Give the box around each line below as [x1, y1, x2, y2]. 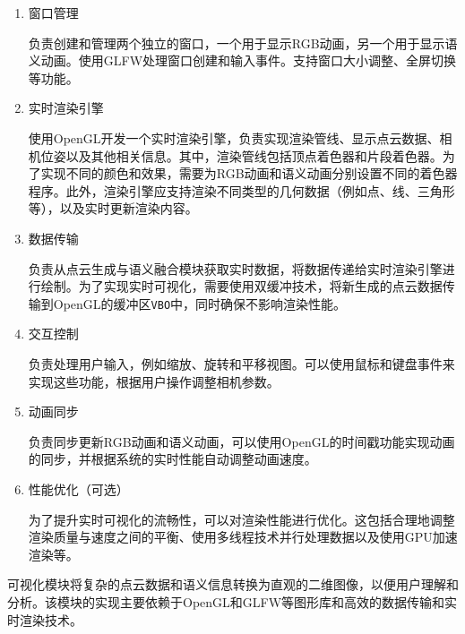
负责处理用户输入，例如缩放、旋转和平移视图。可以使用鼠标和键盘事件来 [28, 354, 455, 373]
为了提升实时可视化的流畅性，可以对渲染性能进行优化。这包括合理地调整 [28, 510, 455, 528]
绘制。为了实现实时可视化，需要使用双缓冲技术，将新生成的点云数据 [40, 277, 443, 296]
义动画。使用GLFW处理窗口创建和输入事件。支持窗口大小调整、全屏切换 [28, 51, 457, 70]
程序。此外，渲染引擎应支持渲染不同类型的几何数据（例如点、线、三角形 [28, 181, 455, 200]
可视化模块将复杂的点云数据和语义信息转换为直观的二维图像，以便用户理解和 [7, 575, 459, 594]
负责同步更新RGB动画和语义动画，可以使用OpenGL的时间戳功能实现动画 [28, 432, 455, 450]
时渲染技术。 [7, 610, 82, 629]
